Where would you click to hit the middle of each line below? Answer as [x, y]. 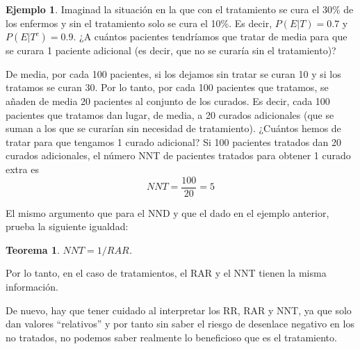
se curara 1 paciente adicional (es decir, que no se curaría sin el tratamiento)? [171, 50]
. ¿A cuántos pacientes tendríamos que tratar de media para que [210, 36]
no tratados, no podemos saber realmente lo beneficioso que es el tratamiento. [171, 337]
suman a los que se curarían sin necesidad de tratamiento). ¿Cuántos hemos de [173, 128]
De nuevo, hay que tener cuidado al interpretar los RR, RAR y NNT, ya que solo [179, 310]
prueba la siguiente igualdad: [67, 226]
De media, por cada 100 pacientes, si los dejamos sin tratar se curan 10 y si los [173, 73]
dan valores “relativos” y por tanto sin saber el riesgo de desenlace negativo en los [180, 324]
